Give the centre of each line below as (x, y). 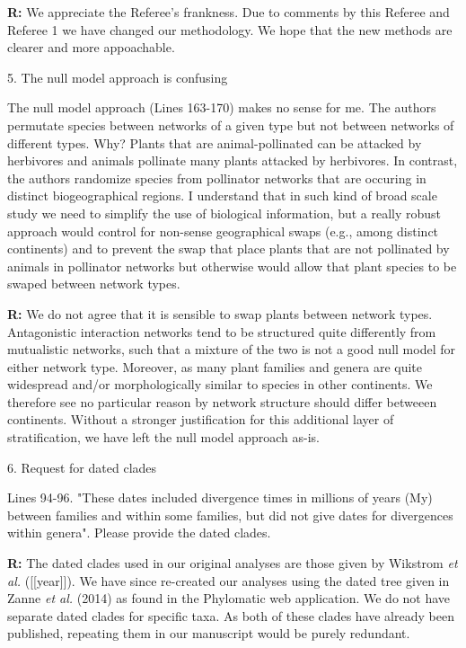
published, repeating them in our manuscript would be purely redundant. (209, 633)
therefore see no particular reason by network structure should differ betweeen (222, 401)
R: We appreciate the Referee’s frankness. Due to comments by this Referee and (229, 12)
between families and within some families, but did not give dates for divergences (230, 515)
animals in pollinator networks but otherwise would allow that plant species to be (232, 266)
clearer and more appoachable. (91, 47)
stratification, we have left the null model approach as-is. (163, 437)
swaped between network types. (94, 284)
